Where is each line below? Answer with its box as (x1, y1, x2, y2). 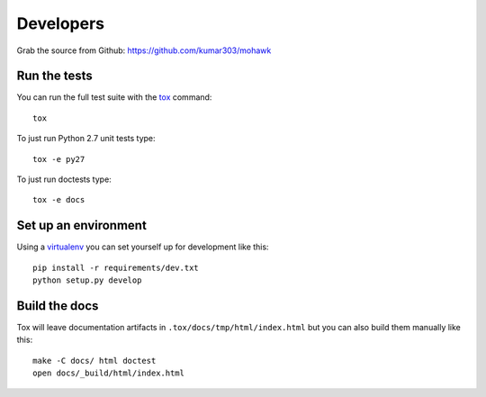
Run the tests (16, 68, 94, 84)
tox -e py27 (32, 154, 85, 164)
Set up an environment (16, 218, 148, 233)
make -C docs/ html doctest (32, 356, 157, 365)
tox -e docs (32, 194, 85, 205)
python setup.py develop (32, 275, 142, 285)
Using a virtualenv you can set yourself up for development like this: (16, 241, 269, 252)
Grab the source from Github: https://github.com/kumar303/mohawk (16, 45, 272, 56)
